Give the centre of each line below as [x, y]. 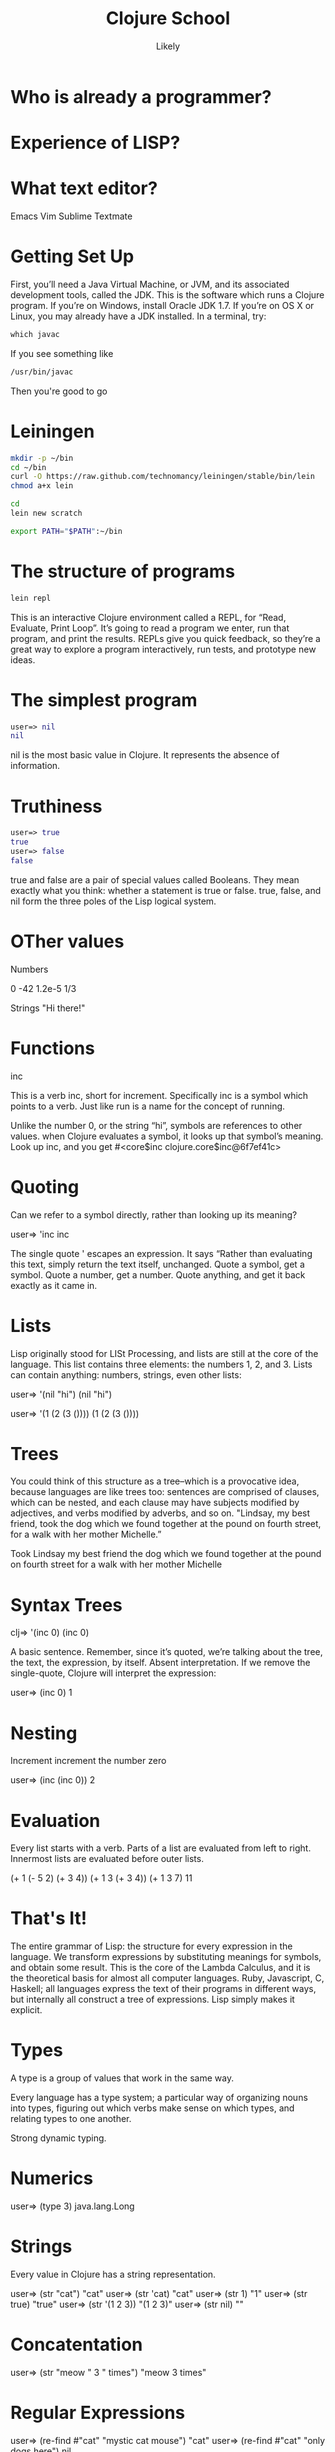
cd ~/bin [28, 467]
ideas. [23, 659]
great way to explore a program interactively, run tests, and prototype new [163, 649]
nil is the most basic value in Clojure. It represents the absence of [145, 755]
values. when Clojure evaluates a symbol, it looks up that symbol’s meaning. [167, 1136]
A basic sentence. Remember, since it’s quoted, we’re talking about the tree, [166, 1652]
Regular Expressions [98, 2413]
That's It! [49, 1918]
